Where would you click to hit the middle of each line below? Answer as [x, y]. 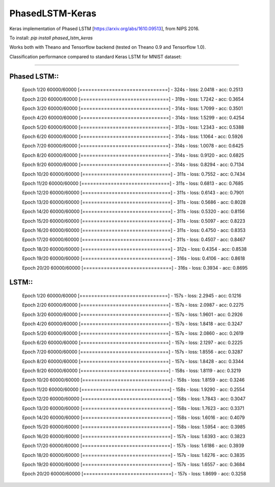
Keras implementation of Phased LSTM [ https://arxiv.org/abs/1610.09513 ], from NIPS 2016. [104, 29]
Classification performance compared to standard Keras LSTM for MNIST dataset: [95, 57]
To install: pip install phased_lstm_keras [51, 38]
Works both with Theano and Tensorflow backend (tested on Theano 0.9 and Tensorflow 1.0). [108, 47]
